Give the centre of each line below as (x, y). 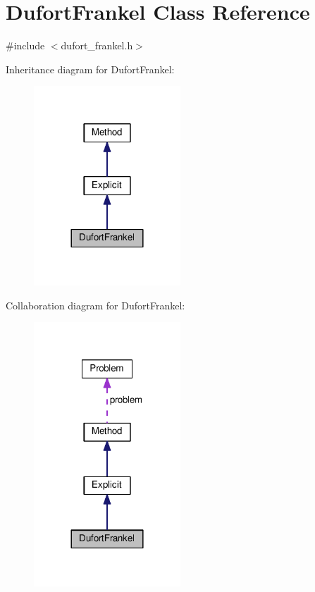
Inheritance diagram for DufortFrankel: (90, 69)
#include (25, 45)
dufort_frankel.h (97, 45)
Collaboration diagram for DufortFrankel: (95, 305)
